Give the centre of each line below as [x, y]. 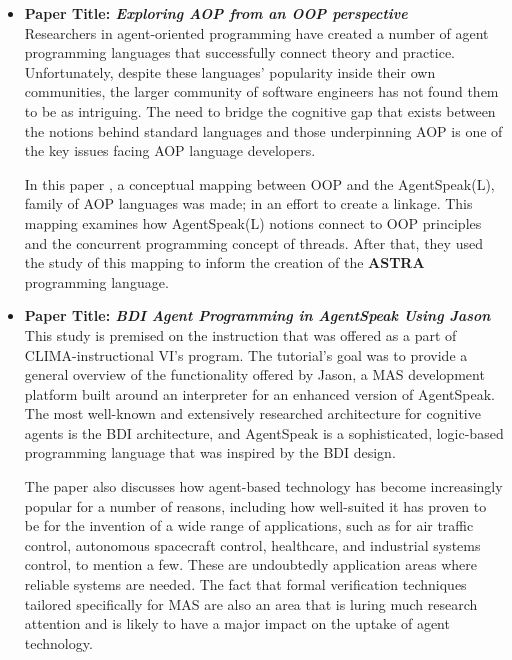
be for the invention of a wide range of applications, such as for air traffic [249, 525]
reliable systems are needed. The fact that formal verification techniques [245, 584]
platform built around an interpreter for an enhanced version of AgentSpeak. [259, 393]
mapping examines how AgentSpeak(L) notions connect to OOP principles [253, 222]
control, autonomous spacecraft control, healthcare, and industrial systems [252, 544]
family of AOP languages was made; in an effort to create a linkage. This [248, 203]
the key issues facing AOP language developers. [170, 150]
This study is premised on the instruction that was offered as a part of [240, 334]
